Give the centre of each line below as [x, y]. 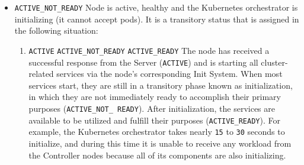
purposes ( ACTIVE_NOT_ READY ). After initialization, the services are [152, 108]
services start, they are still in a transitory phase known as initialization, [161, 85]
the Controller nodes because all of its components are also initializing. [157, 155]
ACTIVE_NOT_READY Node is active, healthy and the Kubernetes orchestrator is [156, 7]
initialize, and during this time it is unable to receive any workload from [160, 143]
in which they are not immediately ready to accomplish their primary [155, 97]
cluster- [274, 62]
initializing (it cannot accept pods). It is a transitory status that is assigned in [157, 19]
